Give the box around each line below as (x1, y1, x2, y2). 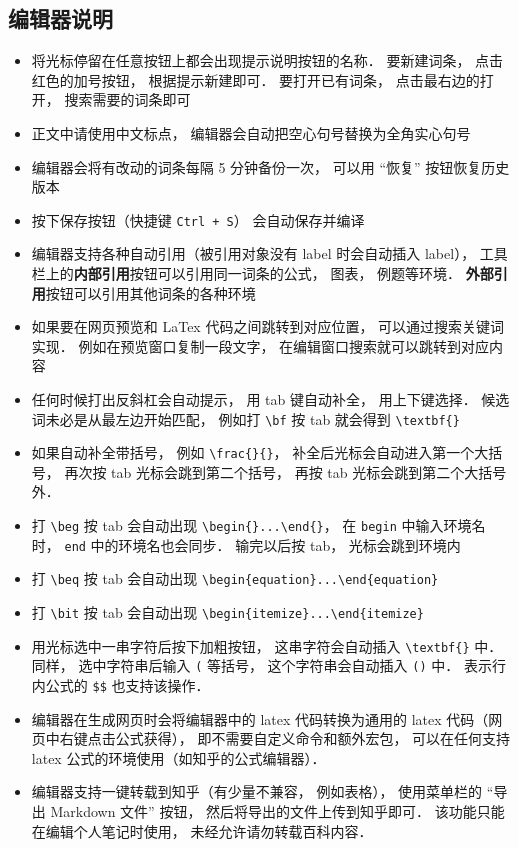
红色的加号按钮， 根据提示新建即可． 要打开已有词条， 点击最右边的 (31, 69, 480, 90)
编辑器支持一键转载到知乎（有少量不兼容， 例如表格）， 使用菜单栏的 (31, 781, 483, 802)
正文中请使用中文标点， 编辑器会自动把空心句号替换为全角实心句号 (31, 122, 471, 143)
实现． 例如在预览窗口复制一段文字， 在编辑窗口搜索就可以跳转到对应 (31, 335, 490, 356)
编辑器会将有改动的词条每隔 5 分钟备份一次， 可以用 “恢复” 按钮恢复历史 (31, 156, 510, 177)
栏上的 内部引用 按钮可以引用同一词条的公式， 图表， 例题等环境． (31, 263, 462, 284)
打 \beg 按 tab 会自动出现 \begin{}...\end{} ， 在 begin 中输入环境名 (31, 515, 486, 536)
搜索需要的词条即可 (64, 89, 191, 110)
